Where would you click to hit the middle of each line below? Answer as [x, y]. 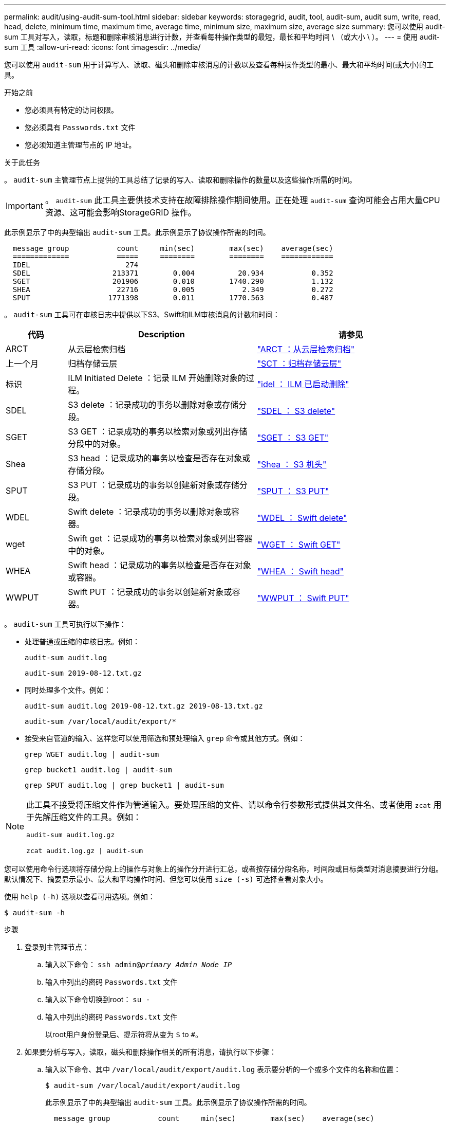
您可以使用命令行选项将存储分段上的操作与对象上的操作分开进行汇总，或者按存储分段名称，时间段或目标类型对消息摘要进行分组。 [223, 869]
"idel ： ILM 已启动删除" [303, 384]
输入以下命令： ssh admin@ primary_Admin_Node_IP [139, 964]
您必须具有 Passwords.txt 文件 [80, 127]
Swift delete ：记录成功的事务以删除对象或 [149, 512]
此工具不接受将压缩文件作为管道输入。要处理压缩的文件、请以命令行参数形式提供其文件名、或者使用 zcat [229, 805]
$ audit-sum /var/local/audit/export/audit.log [143, 1085]
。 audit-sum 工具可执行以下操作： [65, 624]
